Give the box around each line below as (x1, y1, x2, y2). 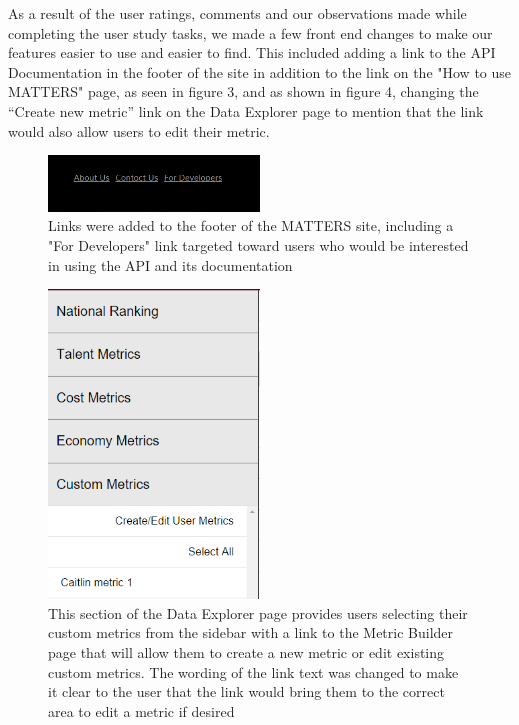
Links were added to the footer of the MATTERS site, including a (48, 215, 454, 236)
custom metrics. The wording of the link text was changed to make (48, 661, 459, 682)
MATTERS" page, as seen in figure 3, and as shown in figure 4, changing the (8, 81, 479, 102)
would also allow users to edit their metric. (8, 120, 270, 141)
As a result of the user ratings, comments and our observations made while (8, 3, 467, 23)
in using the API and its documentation (48, 254, 293, 275)
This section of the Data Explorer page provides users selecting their (48, 602, 468, 623)
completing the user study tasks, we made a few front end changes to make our (8, 22, 493, 43)
